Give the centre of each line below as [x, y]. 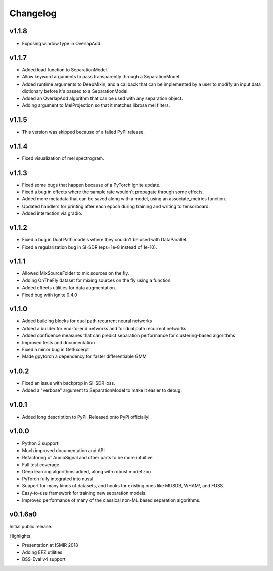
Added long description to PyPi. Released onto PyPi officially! [86, 417]
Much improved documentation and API [63, 450]
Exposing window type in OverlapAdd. [62, 44]
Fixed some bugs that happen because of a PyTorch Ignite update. [91, 185]
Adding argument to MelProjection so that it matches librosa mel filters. [96, 105]
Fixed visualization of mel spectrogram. [63, 158]
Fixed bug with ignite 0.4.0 [50, 295]
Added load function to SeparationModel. [65, 70]
